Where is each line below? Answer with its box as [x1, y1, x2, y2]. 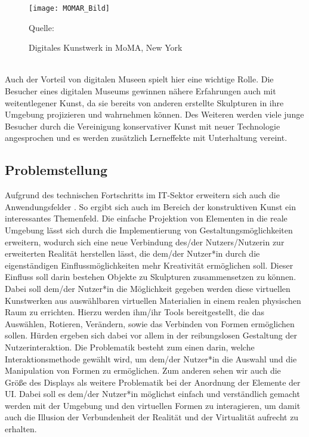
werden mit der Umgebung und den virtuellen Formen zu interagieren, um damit [5, 399, 301, 411]
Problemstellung [5, 161, 108, 179]
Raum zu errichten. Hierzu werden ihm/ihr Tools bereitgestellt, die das [5, 306, 265, 318]
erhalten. [5, 423, 37, 435]
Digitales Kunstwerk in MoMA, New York [29, 41, 183, 54]
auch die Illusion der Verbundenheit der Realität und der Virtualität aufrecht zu [5, 411, 299, 423]
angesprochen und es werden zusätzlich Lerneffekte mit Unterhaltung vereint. [5, 131, 288, 144]
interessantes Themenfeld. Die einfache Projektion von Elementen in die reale [5, 212, 288, 224]
